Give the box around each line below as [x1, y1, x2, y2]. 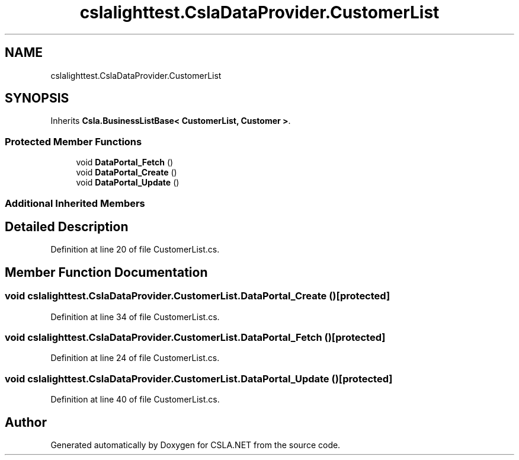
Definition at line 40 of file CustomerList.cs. [50, 394, 220, 405]
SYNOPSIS [5, 91, 69, 106]
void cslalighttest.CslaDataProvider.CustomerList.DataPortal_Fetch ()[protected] [5, 331, 386, 343]
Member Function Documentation [5, 264, 208, 280]
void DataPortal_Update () [76, 177, 180, 188]
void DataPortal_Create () [76, 167, 177, 178]
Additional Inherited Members [5, 197, 145, 209]
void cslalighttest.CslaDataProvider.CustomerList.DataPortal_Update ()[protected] [5, 372, 393, 385]
